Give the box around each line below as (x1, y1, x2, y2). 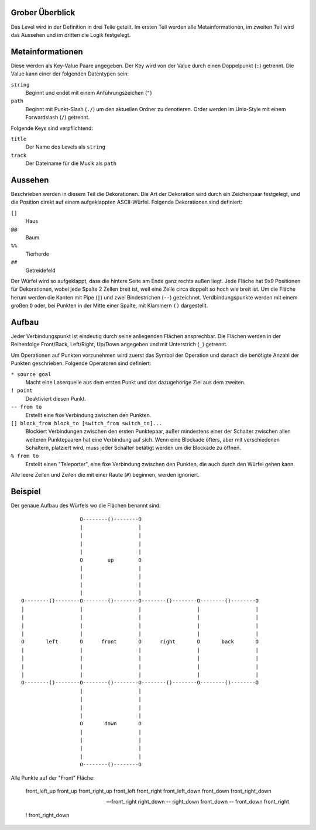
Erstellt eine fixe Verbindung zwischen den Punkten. (25, 411, 152, 418)
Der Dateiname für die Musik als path (25, 160, 117, 167)
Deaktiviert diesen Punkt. (25, 395, 87, 402)
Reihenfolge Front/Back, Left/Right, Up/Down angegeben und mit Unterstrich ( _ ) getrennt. (11, 341, 228, 348)
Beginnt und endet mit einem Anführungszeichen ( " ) (25, 89, 152, 96)
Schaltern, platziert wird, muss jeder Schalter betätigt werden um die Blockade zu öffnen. (25, 445, 241, 452)
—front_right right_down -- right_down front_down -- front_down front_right (106, 798, 289, 805)
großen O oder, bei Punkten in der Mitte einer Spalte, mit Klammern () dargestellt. (11, 302, 208, 309)
